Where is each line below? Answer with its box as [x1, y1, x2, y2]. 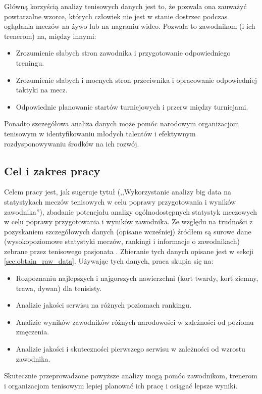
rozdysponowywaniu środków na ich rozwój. [4, 138, 139, 149]
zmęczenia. [16, 326, 49, 337]
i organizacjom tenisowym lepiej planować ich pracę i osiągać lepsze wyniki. [4, 380, 238, 390]
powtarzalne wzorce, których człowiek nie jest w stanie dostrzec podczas [4, 11, 228, 21]
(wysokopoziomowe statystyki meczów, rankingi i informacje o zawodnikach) [4, 236, 240, 247]
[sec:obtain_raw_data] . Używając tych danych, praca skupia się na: [4, 256, 214, 266]
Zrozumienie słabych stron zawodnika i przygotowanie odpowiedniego [16, 47, 231, 58]
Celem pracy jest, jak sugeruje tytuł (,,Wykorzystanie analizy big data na [4, 186, 231, 197]
